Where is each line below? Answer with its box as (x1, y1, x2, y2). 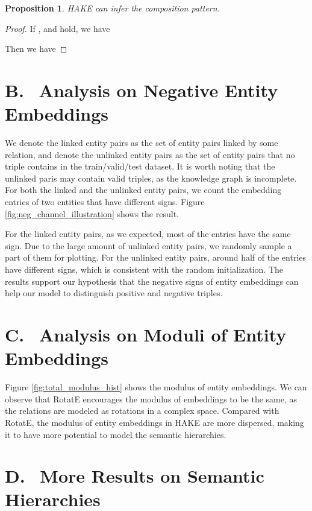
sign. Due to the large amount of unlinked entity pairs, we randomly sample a (5, 239, 292, 252)
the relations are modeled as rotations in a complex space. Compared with (5, 404, 279, 417)
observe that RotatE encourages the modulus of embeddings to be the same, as (5, 392, 298, 405)
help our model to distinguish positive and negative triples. (5, 287, 223, 299)
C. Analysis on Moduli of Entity (5, 322, 287, 346)
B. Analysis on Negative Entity (5, 77, 278, 102)
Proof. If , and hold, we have (5, 22, 110, 34)
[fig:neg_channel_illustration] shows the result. (5, 207, 179, 220)
